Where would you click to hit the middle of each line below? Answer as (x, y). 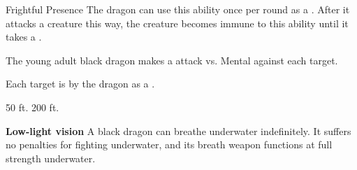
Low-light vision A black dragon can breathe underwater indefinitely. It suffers (178, 130)
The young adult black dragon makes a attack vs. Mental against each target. (172, 60)
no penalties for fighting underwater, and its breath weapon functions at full (169, 144)
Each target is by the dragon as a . (80, 84)
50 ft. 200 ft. (32, 107)
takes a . (24, 37)
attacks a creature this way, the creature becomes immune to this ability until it (177, 23)
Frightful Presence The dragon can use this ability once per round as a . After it (178, 9)
